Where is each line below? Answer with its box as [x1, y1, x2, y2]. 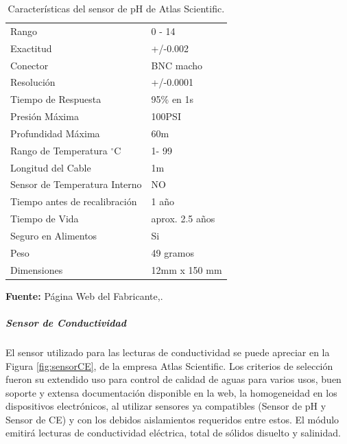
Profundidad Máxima [10, 126, 100, 140]
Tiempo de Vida [10, 211, 79, 226]
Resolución [10, 75, 56, 89]
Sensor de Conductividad [5, 315, 127, 329]
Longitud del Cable [10, 160, 91, 174]
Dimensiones [10, 262, 63, 277]
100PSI [151, 109, 181, 124]
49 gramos [151, 245, 194, 259]
